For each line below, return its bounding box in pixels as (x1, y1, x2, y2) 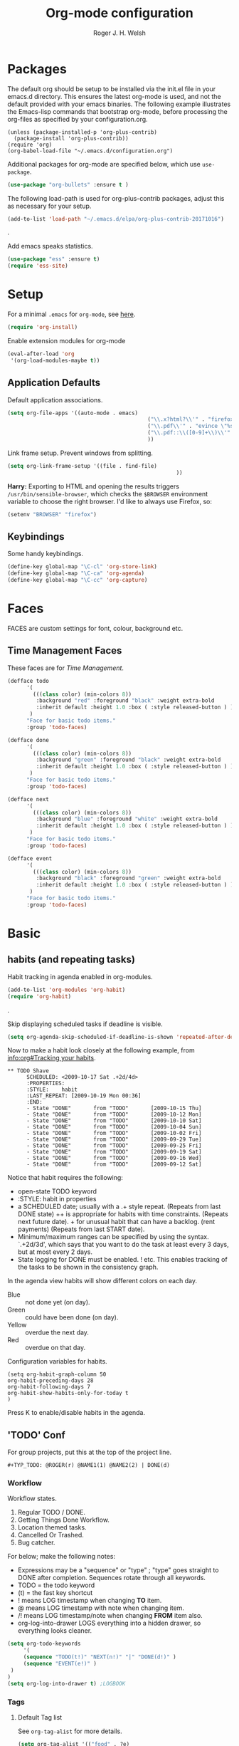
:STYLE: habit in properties (17, 1195, 97, 1203)
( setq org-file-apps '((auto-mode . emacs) (7, 409, 139, 417)
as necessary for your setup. (7, 202, 92, 210)
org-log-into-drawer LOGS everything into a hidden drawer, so (17, 1619, 201, 1628)
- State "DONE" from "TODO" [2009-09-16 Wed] (26, 1155, 202, 1162)
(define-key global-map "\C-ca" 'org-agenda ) (7, 570, 144, 577)
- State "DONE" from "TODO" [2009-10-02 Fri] (26, 1130, 202, 1137)
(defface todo (7, 677, 50, 684)
